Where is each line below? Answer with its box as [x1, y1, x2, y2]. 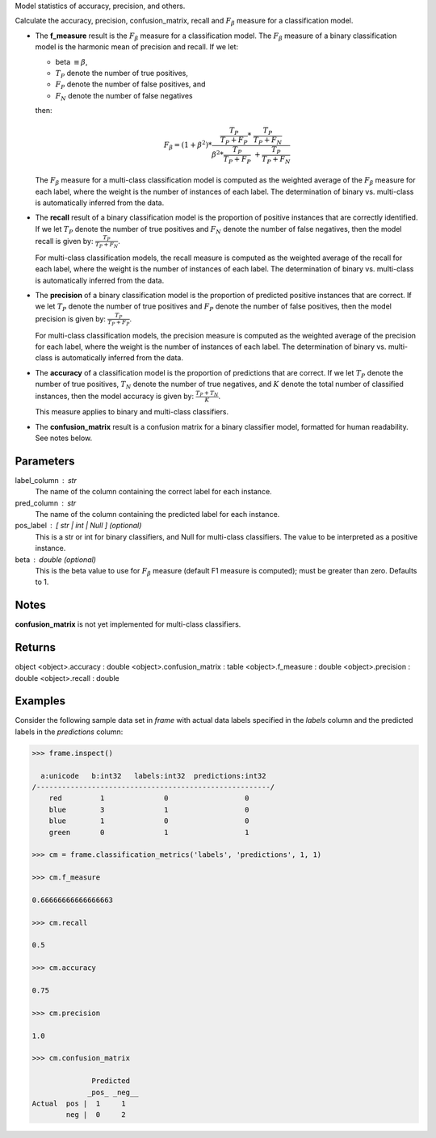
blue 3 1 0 [48, 804, 249, 814]
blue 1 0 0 [48, 817, 249, 825]
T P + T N [195, 388, 219, 397]
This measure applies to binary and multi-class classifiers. [35, 407, 229, 417]
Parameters [15, 454, 75, 468]
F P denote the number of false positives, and [55, 79, 206, 91]
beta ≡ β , [55, 57, 88, 66]
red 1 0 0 [48, 794, 249, 803]
